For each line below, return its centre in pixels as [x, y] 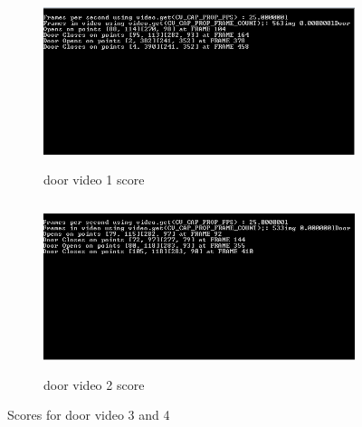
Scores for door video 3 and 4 [89, 415]
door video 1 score [94, 179]
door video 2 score [94, 384]
